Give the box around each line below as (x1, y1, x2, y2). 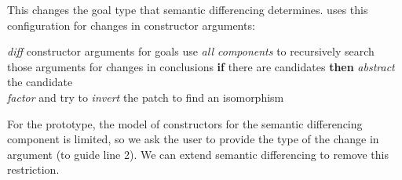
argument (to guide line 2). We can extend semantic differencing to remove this (7, 146, 389, 162)
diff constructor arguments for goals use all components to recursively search (7, 43, 375, 59)
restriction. (7, 161, 60, 178)
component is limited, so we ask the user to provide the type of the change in (7, 131, 379, 147)
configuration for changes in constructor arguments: (7, 16, 255, 33)
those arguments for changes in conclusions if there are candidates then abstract (7, 58, 395, 74)
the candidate (7, 74, 73, 90)
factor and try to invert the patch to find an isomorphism (7, 88, 284, 105)
